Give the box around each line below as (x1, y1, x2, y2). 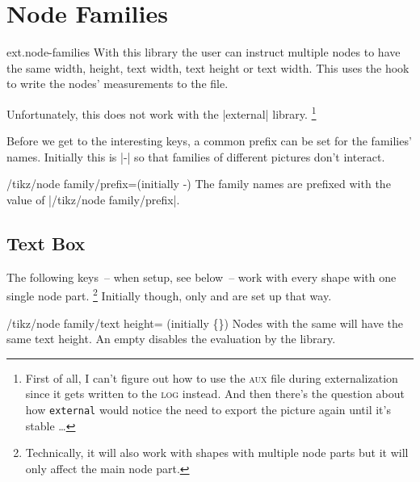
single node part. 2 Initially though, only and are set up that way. (6, 285, 332, 304)
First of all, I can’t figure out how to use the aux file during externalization (25, 369, 398, 386)
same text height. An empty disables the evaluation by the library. (6, 330, 336, 347)
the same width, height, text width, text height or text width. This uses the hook (6, 59, 409, 76)
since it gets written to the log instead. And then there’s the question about (25, 385, 405, 402)
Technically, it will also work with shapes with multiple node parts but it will (25, 444, 409, 461)
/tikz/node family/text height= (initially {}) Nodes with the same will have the (6, 314, 403, 331)
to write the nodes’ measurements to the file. (6, 75, 229, 92)
